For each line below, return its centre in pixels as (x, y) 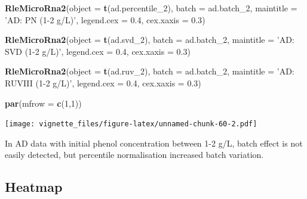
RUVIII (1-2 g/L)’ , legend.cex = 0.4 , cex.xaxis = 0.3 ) (103, 83)
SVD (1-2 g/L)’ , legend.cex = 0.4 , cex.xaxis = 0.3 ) (98, 51)
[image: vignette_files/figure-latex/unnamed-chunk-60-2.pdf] (131, 124)
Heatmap (34, 187)
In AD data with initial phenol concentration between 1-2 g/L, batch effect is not (154, 143)
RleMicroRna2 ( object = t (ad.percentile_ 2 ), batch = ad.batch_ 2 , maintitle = (151, 8)
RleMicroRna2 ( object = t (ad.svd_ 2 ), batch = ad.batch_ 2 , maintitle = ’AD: (150, 40)
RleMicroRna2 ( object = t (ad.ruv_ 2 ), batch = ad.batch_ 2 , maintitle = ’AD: (150, 71)
